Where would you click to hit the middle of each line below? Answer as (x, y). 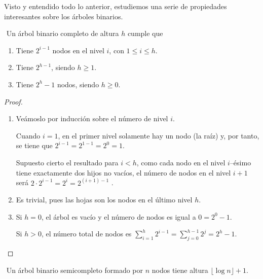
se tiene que (34, 145)
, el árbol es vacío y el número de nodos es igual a (119, 216)
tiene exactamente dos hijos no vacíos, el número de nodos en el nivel (123, 172)
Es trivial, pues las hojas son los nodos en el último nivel (104, 200)
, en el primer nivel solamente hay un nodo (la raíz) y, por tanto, (159, 135)
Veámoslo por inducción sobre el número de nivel (92, 118)
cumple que (145, 33)
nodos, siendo (78, 84)
